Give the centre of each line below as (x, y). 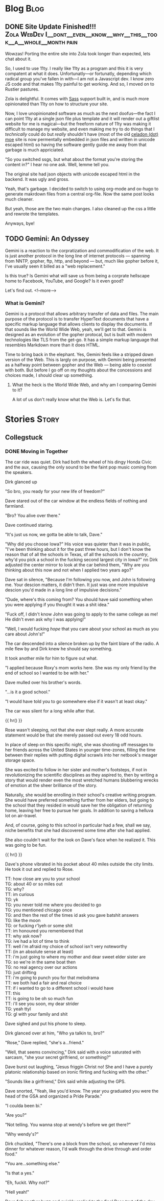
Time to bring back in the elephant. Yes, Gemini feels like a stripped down (79, 355)
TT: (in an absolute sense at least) (39, 952)
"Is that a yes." (20, 1173)
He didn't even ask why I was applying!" (46, 619)
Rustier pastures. (22, 89)
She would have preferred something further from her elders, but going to (80, 800)
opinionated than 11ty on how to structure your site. (57, 104)
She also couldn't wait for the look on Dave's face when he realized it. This (80, 840)
